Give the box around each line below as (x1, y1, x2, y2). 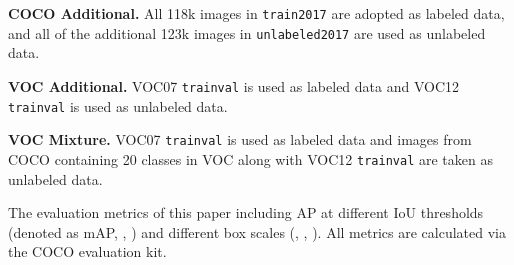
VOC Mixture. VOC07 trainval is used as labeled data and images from (8, 129, 472, 150)
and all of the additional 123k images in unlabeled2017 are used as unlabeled (8, 22, 486, 43)
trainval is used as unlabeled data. (8, 95, 228, 116)
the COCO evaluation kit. (8, 241, 167, 262)
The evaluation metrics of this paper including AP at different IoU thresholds (8, 202, 484, 223)
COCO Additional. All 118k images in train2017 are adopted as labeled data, (8, 3, 505, 23)
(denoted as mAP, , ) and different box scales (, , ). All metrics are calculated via (8, 221, 506, 242)
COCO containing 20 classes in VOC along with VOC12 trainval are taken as (8, 148, 493, 169)
